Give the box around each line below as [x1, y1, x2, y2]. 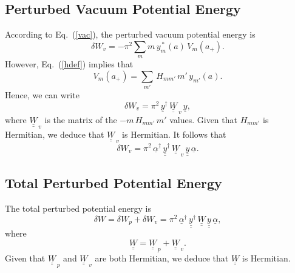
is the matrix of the [44, 113, 117, 126]
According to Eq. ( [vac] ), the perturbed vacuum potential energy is [5, 28, 256, 41]
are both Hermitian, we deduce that [95, 252, 229, 265]
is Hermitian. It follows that [122, 128, 226, 141]
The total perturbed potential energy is [5, 202, 151, 215]
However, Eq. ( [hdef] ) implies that [5, 58, 134, 70]
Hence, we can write [5, 89, 80, 101]
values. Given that [169, 113, 237, 126]
